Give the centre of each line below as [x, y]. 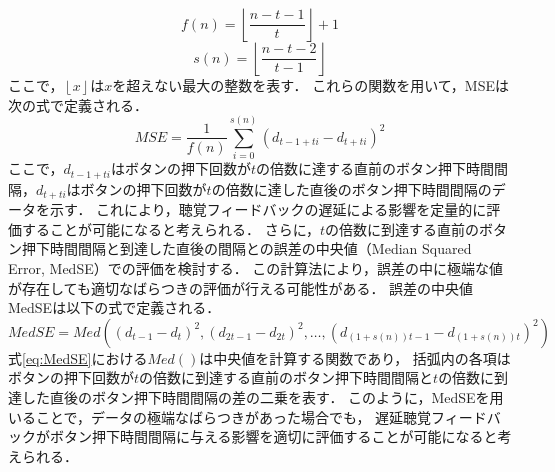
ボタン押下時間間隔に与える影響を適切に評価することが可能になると [273, 436]
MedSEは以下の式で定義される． [114, 307]
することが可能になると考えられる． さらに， [170, 228]
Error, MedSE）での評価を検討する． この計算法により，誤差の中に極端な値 [256, 268]
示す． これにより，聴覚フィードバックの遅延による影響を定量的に [268, 209]
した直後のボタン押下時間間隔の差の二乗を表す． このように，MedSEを [255, 396]
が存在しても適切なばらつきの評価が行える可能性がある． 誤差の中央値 [241, 287]
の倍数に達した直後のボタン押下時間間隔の [351, 188]
